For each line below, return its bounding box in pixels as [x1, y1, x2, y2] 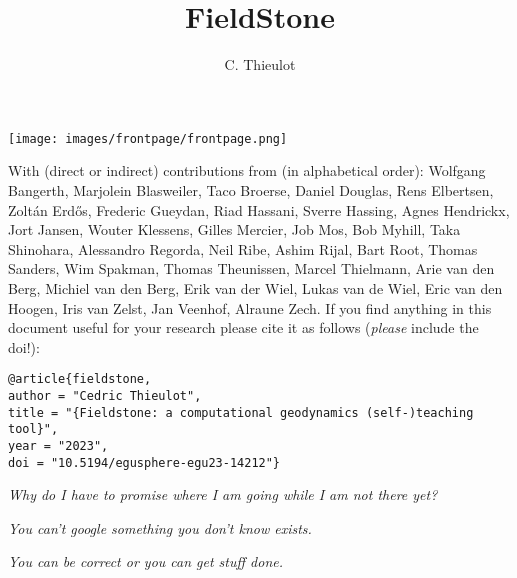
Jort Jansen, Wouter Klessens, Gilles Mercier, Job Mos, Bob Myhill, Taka [8, 219, 461, 240]
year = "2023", [8, 438, 109, 453]
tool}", [8, 422, 59, 437]
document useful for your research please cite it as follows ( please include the [8, 317, 479, 338]
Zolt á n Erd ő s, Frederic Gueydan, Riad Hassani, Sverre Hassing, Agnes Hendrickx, [8, 199, 510, 220]
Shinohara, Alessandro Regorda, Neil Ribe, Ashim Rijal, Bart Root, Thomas [8, 238, 478, 259]
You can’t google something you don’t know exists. [8, 517, 312, 538]
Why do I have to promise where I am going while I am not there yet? [8, 484, 438, 505]
